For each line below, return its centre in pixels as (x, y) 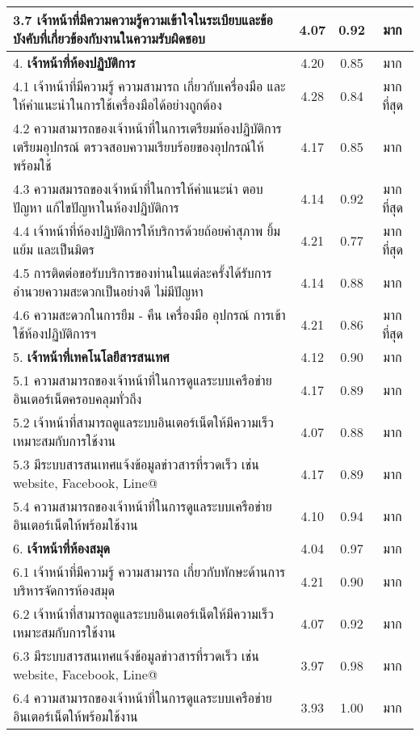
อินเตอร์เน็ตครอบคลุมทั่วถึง (78, 399)
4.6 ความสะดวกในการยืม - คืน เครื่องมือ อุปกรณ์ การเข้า (149, 315)
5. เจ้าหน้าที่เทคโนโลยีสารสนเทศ (91, 357)
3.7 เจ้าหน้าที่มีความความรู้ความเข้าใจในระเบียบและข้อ (143, 20)
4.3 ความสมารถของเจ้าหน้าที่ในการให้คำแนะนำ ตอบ (138, 189)
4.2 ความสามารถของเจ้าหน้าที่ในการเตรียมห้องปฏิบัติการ (147, 128)
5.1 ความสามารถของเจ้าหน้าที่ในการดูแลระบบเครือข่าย (143, 380)
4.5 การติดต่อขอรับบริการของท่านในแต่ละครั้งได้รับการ (143, 273)
